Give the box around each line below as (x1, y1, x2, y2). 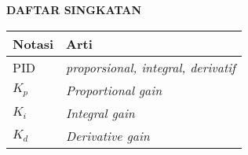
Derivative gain (66, 126, 150, 145)
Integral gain (66, 103, 135, 122)
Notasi (13, 34, 54, 53)
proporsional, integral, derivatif (66, 57, 236, 76)
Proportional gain (66, 80, 162, 99)
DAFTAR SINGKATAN (6, 2, 142, 17)
